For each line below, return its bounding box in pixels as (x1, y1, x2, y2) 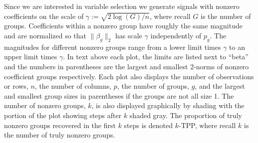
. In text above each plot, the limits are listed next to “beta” (63, 51, 249, 62)
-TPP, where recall (178, 120, 236, 130)
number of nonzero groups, (4, 100, 86, 111)
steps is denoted (124, 120, 173, 130)
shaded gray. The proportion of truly (129, 110, 242, 120)
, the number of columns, (34, 81, 112, 91)
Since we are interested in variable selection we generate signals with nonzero (4, 1, 240, 11)
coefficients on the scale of (4, 10, 84, 21)
